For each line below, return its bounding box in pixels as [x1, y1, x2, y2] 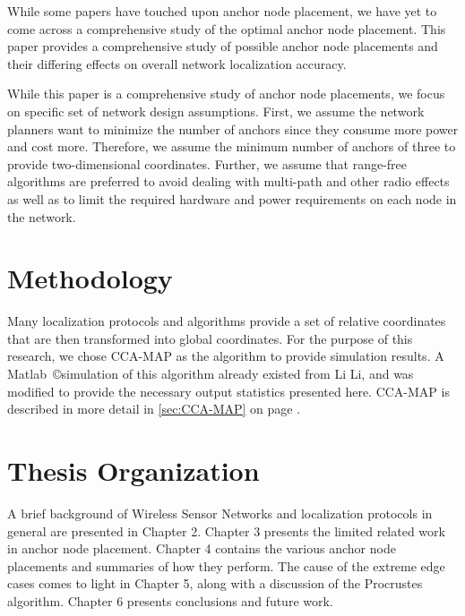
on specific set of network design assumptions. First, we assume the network [7, 101, 425, 120]
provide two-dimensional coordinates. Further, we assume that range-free [7, 154, 408, 173]
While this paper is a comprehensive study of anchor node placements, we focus [7, 84, 445, 103]
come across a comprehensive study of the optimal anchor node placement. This [7, 19, 446, 38]
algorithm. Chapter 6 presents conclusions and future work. [7, 591, 333, 610]
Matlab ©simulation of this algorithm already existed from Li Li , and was [7, 364, 414, 383]
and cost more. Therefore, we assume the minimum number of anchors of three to [7, 137, 456, 156]
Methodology [7, 260, 173, 296]
